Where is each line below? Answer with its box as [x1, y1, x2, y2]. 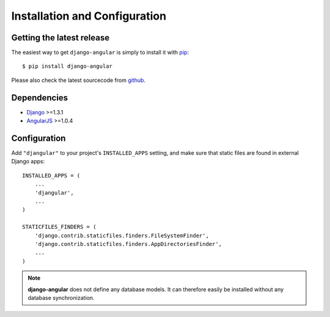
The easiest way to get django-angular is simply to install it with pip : [11, 49, 189, 56]
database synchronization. [28, 294, 95, 301]
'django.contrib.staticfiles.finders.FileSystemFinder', [34, 232, 209, 239]
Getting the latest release [11, 32, 110, 43]
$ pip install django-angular [22, 63, 113, 70]
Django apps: [11, 158, 45, 165]
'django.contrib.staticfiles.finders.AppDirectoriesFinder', [34, 241, 222, 247]
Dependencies [11, 92, 68, 103]
